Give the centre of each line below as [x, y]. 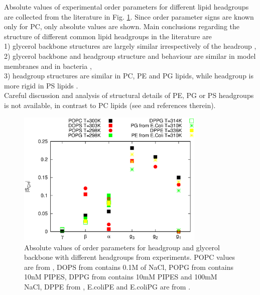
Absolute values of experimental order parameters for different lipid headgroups [126, 7]
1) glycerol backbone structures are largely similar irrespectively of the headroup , [130, 46]
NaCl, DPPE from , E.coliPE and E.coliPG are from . [107, 286]
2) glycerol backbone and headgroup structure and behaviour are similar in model [130, 56]
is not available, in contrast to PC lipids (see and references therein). [110, 105]
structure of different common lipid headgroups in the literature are [108, 36]
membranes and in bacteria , [48, 66]
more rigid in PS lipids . [41, 85]
